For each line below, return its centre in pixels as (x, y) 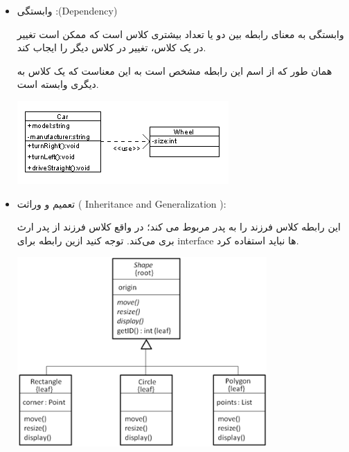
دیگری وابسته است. (58, 84)
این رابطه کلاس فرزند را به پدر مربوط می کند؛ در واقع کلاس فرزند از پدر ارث (179, 227)
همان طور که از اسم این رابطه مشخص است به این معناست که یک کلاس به (174, 70)
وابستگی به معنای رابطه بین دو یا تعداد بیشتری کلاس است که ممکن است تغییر (180, 34)
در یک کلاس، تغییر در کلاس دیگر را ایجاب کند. (111, 47)
